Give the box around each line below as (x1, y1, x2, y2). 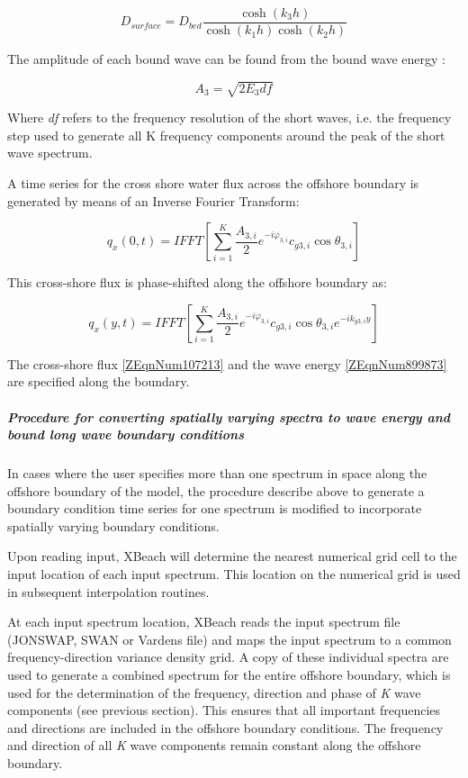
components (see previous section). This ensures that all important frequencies (7, 701, 441, 719)
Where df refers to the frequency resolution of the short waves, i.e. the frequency (7, 108, 452, 127)
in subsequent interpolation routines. (7, 582, 210, 601)
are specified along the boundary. (7, 372, 190, 391)
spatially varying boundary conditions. (7, 516, 220, 535)
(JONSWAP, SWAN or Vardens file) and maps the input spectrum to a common (7, 629, 452, 648)
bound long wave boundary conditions (7, 425, 245, 444)
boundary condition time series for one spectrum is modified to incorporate (7, 499, 422, 518)
